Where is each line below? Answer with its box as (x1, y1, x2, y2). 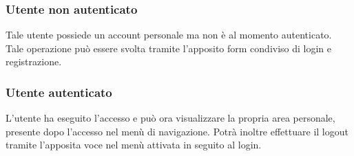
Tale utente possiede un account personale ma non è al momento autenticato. (6, 27, 332, 42)
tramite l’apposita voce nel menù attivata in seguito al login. (6, 137, 262, 152)
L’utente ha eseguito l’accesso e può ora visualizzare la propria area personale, (6, 111, 335, 125)
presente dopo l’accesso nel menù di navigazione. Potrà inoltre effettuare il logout (6, 124, 348, 138)
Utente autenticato (6, 83, 112, 100)
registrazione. (6, 54, 62, 69)
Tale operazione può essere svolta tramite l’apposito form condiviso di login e (6, 41, 332, 55)
